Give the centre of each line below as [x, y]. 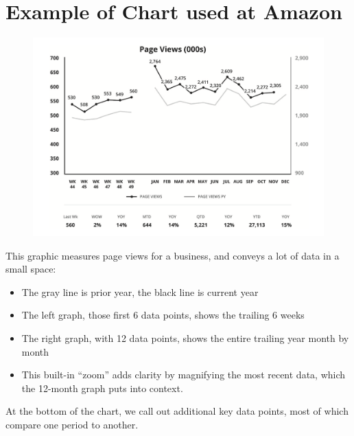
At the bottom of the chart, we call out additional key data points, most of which [177, 411]
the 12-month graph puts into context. [102, 388]
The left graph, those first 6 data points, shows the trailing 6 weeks [163, 315]
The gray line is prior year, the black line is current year [140, 291]
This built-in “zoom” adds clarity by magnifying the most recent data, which [184, 375]
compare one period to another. [72, 424]
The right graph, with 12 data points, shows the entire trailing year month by [185, 337]
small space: [31, 269]
